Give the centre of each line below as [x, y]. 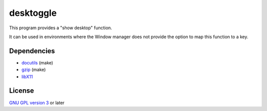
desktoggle [33, 13]
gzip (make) [34, 70]
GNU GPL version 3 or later [37, 103]
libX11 [27, 76]
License [22, 91]
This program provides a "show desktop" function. [61, 28]
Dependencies [32, 51]
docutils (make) [37, 62]
